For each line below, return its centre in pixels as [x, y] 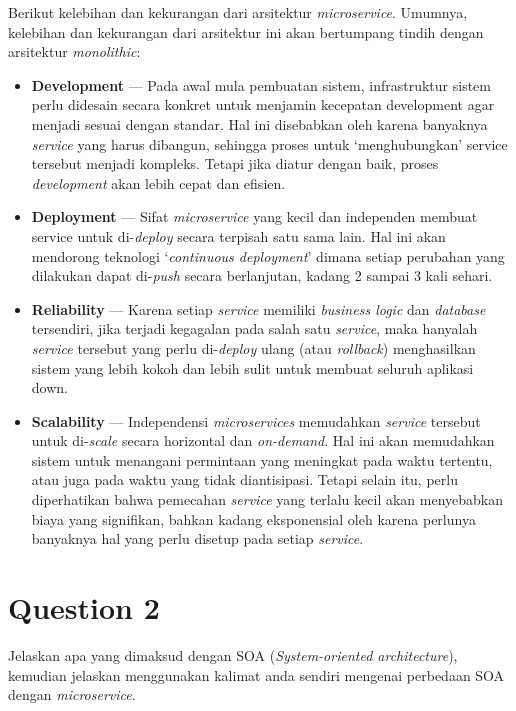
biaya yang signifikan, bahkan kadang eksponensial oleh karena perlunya [253, 518]
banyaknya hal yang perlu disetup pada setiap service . [197, 538]
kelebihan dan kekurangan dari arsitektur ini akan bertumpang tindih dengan [246, 31]
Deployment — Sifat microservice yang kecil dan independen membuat [254, 216]
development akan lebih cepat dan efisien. [158, 182]
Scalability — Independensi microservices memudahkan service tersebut [256, 420]
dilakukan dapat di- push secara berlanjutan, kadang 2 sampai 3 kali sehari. [262, 275]
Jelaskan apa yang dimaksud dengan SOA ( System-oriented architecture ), [233, 654]
